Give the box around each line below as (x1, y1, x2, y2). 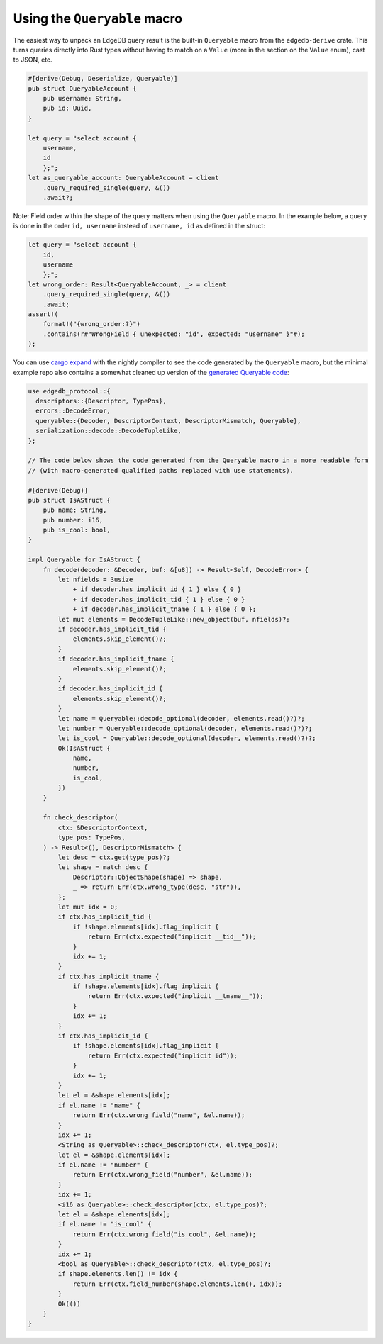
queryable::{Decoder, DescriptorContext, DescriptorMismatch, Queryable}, (35, 417, 301, 425)
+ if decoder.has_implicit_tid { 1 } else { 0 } (72, 595, 245, 603)
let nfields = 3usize (57, 576, 133, 584)
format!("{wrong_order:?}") (43, 320, 141, 328)
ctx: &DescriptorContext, (57, 823, 148, 831)
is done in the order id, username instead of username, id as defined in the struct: (13, 222, 266, 230)
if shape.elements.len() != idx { (57, 1270, 178, 1278)
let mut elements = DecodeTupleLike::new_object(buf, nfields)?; (57, 615, 290, 623)
